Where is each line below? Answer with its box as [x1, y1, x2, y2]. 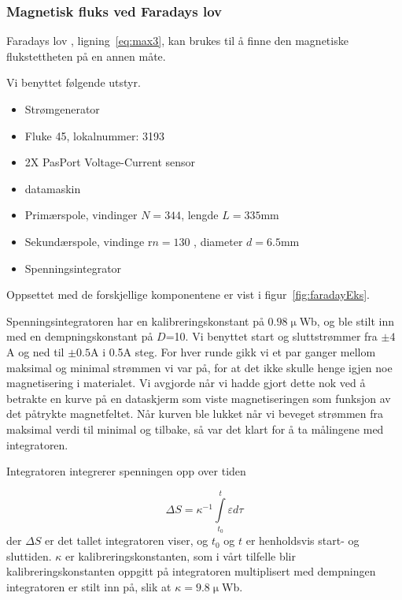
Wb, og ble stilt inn [299, 312, 394, 329]
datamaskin [24, 180, 81, 196]
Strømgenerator [24, 101, 100, 117]
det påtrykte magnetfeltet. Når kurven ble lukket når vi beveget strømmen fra [6, 405, 384, 422]
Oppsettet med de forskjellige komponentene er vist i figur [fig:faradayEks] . [6, 286, 370, 303]
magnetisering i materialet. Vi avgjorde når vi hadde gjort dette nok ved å [6, 375, 366, 391]
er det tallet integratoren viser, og [45, 532, 208, 549]
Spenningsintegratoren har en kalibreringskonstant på [6, 312, 264, 329]
